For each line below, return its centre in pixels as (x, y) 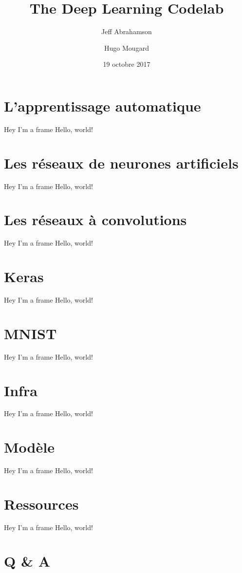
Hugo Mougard (127, 48)
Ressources (41, 504)
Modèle (29, 447)
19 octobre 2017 (127, 64)
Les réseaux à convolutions (95, 220)
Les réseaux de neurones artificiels (121, 162)
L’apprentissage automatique (102, 105)
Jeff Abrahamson (127, 31)
